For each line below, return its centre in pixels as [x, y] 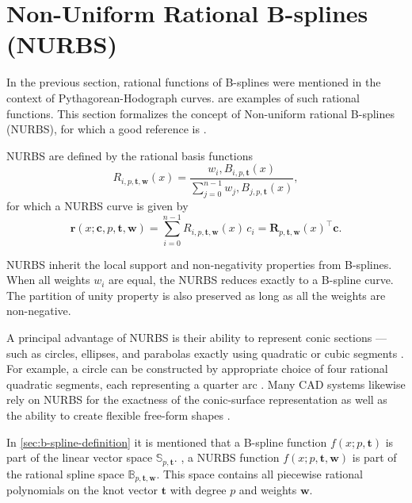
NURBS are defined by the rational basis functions [130, 155]
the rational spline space [65, 473]
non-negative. [39, 311]
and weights [268, 490]
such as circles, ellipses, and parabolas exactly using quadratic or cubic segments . [205, 353]
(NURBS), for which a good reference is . [107, 129]
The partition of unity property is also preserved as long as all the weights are [196, 295]
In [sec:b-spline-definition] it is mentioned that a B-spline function [167, 442]
